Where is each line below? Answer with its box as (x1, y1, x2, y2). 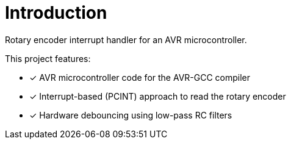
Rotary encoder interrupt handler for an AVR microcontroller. (5, 34, 247, 45)
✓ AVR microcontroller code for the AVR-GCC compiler (29, 72, 251, 83)
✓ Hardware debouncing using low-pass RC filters (29, 109, 232, 120)
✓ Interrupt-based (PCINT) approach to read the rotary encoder (29, 91, 286, 101)
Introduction (5, 2, 107, 23)
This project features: (5, 53, 91, 64)
